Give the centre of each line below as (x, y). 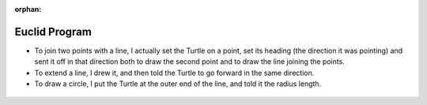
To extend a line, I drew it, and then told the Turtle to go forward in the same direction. (174, 73)
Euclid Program (53, 32)
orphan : (28, 9)
